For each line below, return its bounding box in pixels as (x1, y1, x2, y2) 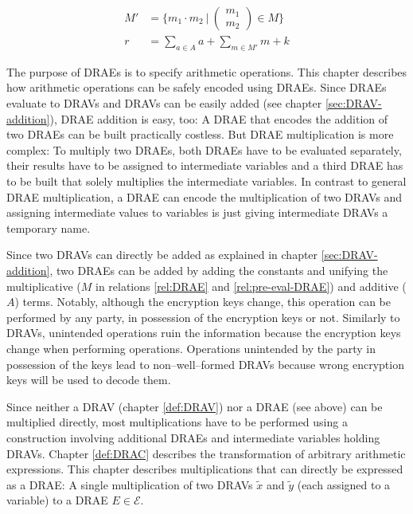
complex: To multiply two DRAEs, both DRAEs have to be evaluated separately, (6, 141, 402, 158)
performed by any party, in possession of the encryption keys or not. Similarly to (6, 308, 400, 325)
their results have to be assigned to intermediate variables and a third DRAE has (6, 157, 403, 174)
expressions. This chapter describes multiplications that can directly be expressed (6, 461, 403, 477)
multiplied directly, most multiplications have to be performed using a (6, 414, 348, 430)
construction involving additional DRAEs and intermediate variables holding (6, 429, 380, 445)
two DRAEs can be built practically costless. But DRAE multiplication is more (6, 126, 394, 143)
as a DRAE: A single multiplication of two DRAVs (6, 476, 253, 492)
